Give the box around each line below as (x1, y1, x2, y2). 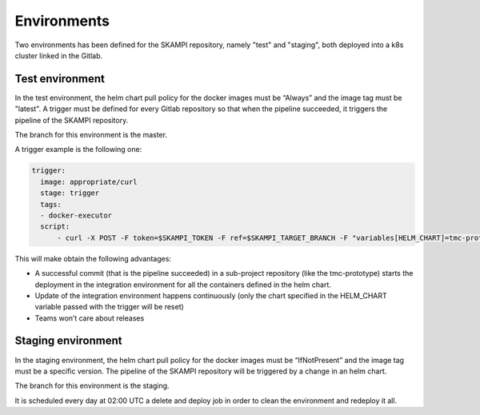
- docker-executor (40, 210, 112, 220)
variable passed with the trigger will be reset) (34, 302, 184, 312)
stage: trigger (40, 189, 100, 198)
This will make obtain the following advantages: (14, 253, 172, 263)
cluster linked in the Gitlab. (14, 50, 103, 60)
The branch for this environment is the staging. (14, 381, 170, 391)
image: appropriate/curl (40, 177, 138, 186)
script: (40, 222, 70, 231)
